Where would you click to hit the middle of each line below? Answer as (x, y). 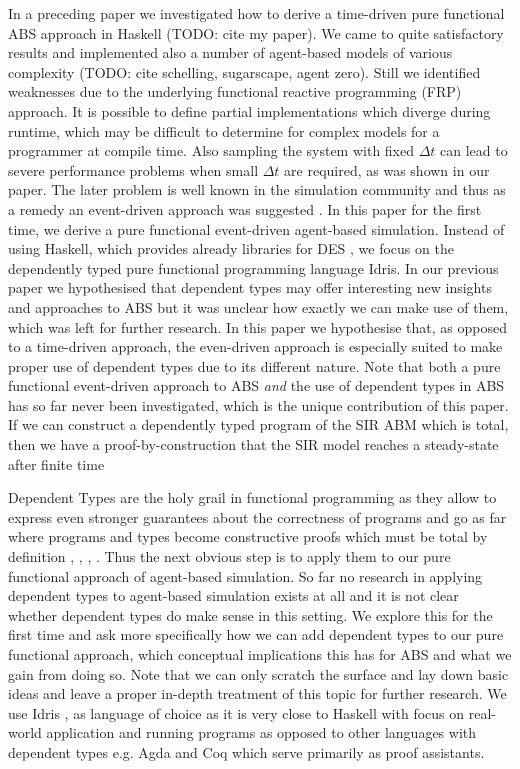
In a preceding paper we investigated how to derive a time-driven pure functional (256, 13)
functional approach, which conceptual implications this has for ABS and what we (260, 654)
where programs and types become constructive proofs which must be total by (248, 536)
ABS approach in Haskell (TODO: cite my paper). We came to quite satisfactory (256, 32)
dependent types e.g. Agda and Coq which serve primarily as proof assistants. (246, 751)
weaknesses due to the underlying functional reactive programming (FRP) (235, 91)
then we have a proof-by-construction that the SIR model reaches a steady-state (253, 444)
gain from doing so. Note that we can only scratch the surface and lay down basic (258, 673)
